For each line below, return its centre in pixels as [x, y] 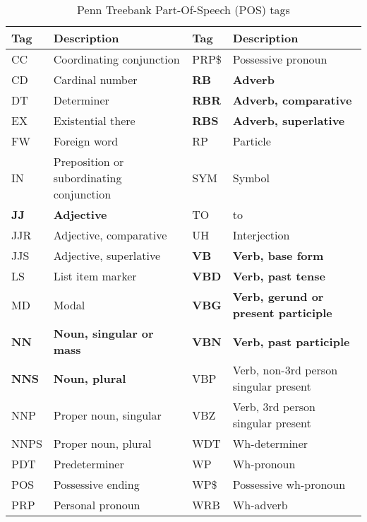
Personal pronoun [97, 505]
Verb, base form [278, 255]
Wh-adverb [260, 505]
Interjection [261, 235]
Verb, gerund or [278, 296]
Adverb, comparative [292, 100]
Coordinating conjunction [116, 59]
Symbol [251, 178]
